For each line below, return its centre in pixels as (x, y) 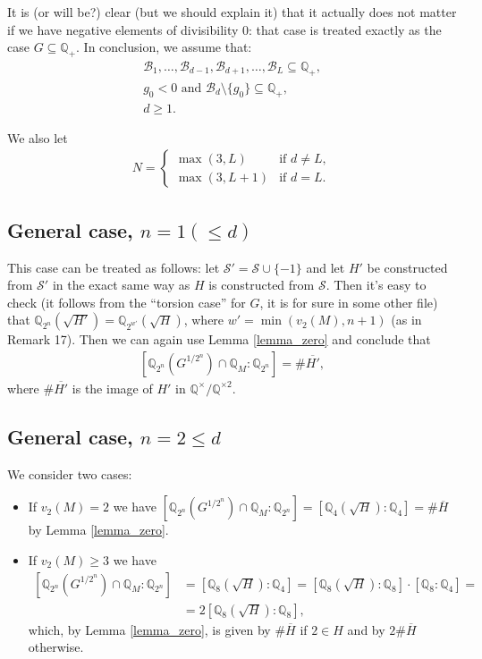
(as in (406, 320)
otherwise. (56, 647)
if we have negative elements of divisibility (123, 29)
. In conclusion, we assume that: (164, 47)
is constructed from (262, 285)
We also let (38, 137)
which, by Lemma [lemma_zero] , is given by (149, 629)
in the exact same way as (121, 285)
